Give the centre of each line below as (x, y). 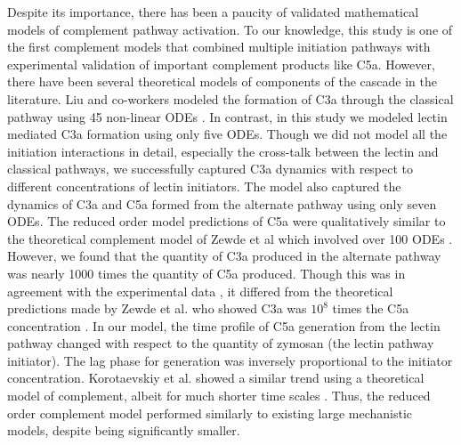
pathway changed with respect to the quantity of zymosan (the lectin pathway (221, 343)
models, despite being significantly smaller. (124, 430)
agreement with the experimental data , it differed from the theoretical (200, 291)
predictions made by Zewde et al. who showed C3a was (157, 308)
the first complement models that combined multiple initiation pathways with (219, 47)
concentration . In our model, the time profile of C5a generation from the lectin (224, 325)
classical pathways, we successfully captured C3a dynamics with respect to (210, 169)
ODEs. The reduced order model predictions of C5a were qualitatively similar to (226, 221)
